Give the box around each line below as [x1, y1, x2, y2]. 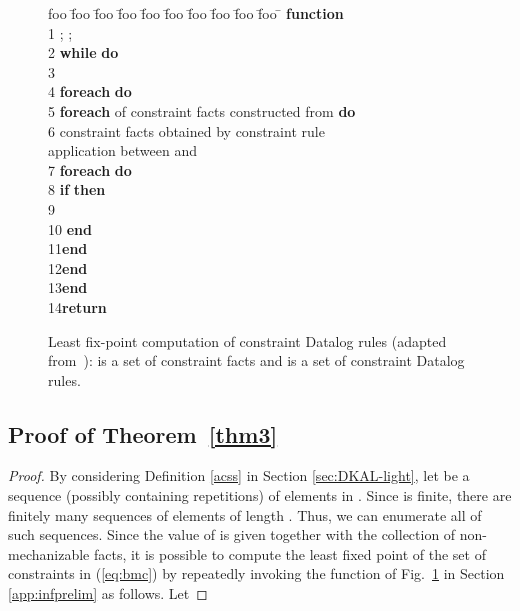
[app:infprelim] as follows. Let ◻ [8, 583, 208, 604]
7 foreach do [48, 159, 132, 180]
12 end [48, 257, 88, 278]
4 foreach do [48, 81, 132, 102]
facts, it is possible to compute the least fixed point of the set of [93, 543, 486, 564]
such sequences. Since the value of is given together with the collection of [8, 524, 456, 545]
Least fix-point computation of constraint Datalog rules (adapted [48, 330, 447, 351]
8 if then [48, 179, 106, 200]
